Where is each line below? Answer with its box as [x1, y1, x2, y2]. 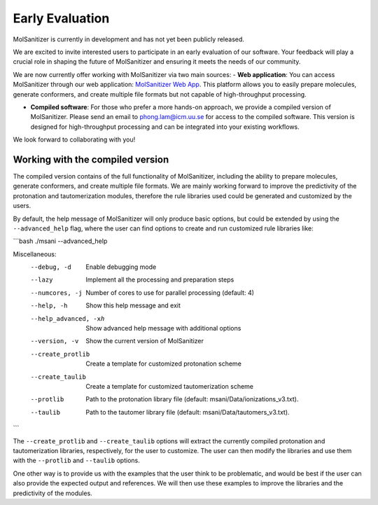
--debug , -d [30, 263, 71, 271]
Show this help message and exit [85, 301, 181, 310]
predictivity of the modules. [13, 489, 92, 497]
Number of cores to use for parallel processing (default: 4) [85, 288, 255, 297]
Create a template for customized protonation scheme [85, 359, 241, 368]
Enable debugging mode [85, 263, 157, 271]
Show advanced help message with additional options [85, 324, 241, 333]
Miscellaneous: [13, 249, 57, 258]
